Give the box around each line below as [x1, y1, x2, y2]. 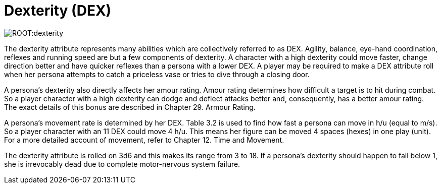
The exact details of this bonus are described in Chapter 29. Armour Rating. [4, 102, 256, 111]
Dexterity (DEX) [4, 2, 112, 19]
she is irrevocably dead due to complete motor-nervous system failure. [4, 159, 240, 168]
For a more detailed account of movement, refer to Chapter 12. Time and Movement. [4, 135, 284, 144]
